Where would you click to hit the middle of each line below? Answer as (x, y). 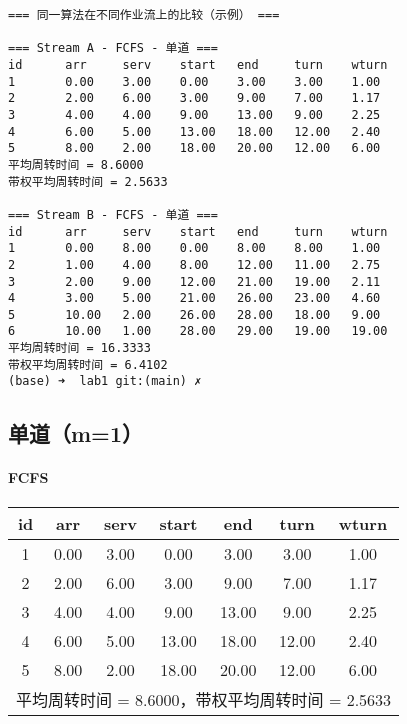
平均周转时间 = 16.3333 (79, 348)
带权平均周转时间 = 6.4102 (88, 364)
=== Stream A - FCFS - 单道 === (113, 48)
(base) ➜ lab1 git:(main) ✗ (105, 381)
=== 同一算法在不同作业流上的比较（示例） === (144, 15)
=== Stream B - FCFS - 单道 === (113, 214)
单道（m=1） (75, 433)
